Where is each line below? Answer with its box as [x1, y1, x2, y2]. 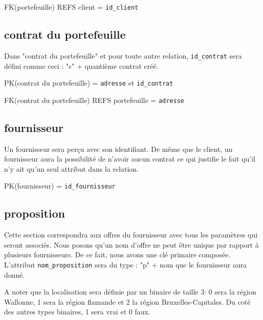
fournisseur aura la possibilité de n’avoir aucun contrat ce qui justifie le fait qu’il [4, 153, 255, 164]
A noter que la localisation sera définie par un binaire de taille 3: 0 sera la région [4, 286, 256, 297]
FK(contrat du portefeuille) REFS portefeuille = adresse [4, 94, 185, 105]
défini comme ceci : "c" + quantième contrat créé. [4, 60, 159, 71]
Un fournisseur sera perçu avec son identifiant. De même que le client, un [4, 143, 233, 154]
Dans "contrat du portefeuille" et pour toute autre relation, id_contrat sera [4, 50, 242, 61]
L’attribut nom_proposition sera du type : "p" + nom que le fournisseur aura [4, 259, 247, 270]
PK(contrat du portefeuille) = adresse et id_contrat [4, 77, 173, 88]
